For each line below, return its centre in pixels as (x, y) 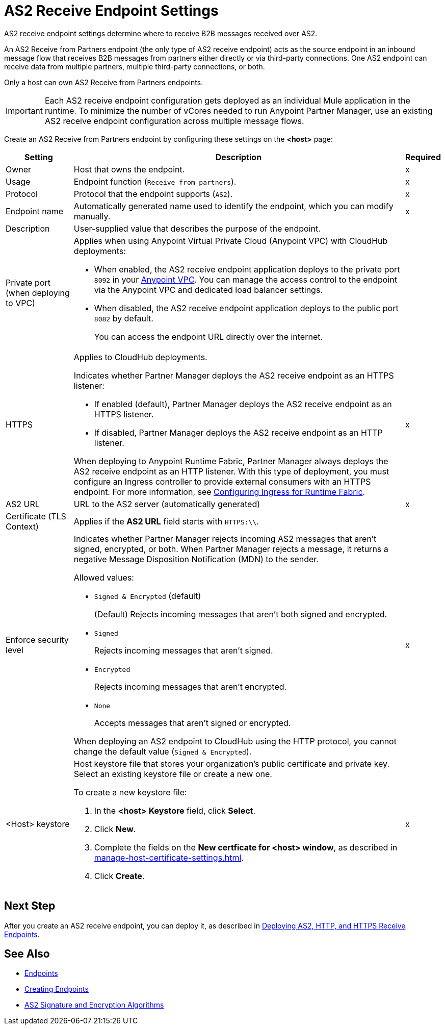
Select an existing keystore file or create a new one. (173, 774)
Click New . (115, 829)
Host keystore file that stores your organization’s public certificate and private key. (231, 763)
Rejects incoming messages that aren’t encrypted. (190, 686)
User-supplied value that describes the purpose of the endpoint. (197, 228)
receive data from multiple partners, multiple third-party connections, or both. (135, 66)
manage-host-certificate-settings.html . (169, 857)
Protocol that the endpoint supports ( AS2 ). (153, 194)
